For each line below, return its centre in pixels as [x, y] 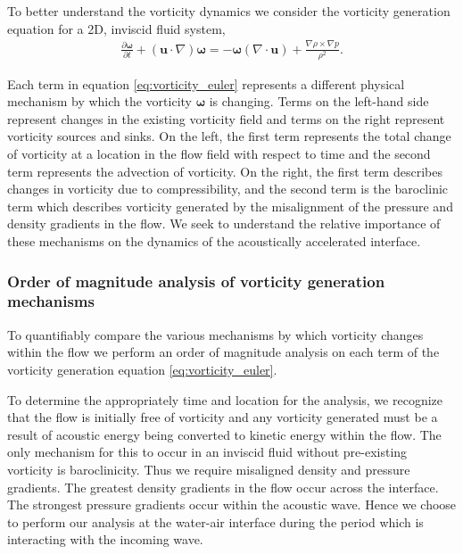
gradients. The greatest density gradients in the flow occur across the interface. [223, 487]
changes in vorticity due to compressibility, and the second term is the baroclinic [228, 189]
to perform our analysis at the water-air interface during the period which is [215, 521]
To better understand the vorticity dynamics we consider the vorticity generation [229, 11]
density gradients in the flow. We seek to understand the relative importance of [224, 223]
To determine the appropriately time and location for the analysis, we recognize [225, 399]
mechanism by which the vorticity [99, 101]
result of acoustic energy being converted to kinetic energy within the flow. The [224, 434]
